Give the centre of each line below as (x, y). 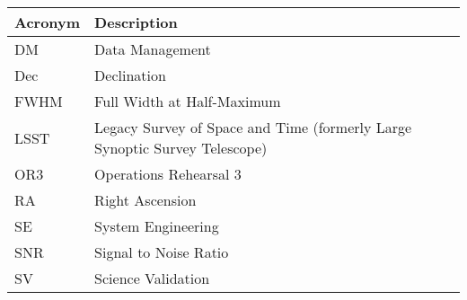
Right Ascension (145, 200)
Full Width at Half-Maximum (188, 101)
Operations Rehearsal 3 (168, 174)
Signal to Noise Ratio (162, 252)
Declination (130, 75)
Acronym (48, 22)
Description (136, 22)
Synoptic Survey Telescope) (181, 148)
